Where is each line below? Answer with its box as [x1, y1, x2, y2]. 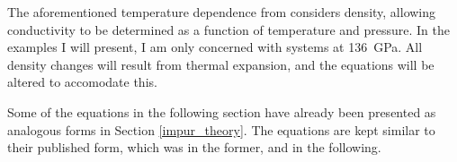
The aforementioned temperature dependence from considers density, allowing [7, 3, 436, 21]
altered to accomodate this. [7, 72, 157, 91]
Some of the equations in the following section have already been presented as [7, 102, 436, 121]
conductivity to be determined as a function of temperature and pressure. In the [7, 20, 451, 38]
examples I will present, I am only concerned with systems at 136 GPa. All [7, 38, 423, 56]
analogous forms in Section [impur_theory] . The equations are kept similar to [7, 120, 435, 139]
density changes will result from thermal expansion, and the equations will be [7, 55, 435, 73]
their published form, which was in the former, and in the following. [7, 138, 381, 157]
